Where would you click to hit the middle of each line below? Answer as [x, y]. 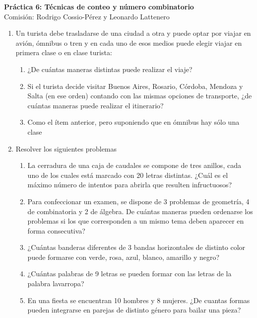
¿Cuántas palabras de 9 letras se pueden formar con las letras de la [129, 274]
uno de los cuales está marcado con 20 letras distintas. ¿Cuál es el [128, 175]
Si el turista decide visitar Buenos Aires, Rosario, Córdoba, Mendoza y [135, 86]
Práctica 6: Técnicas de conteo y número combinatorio [99, 6]
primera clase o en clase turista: [64, 52]
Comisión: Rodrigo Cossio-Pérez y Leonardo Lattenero [87, 16]
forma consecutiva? [56, 230]
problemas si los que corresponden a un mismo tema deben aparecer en [136, 221]
